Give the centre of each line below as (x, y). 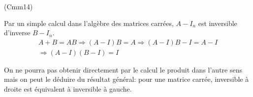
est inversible (218, 23)
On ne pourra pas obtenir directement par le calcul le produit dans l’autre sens (123, 69)
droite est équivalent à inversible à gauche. (68, 89)
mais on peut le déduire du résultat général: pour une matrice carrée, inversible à (126, 79)
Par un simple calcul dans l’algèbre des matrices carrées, (89, 23)
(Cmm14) (18, 6)
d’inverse (17, 33)
